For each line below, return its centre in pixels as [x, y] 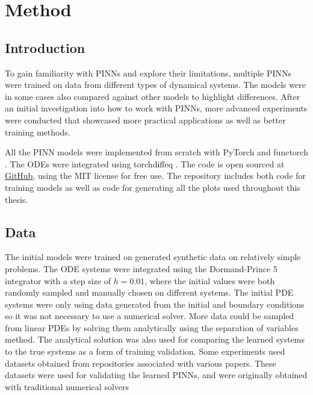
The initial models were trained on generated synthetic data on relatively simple [153, 257]
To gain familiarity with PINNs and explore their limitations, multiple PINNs [148, 73]
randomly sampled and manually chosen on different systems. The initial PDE [149, 292]
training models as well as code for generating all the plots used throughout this [153, 187]
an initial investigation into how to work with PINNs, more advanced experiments [156, 108]
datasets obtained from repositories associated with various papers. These [141, 363]
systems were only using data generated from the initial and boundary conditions [155, 304]
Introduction [45, 47]
